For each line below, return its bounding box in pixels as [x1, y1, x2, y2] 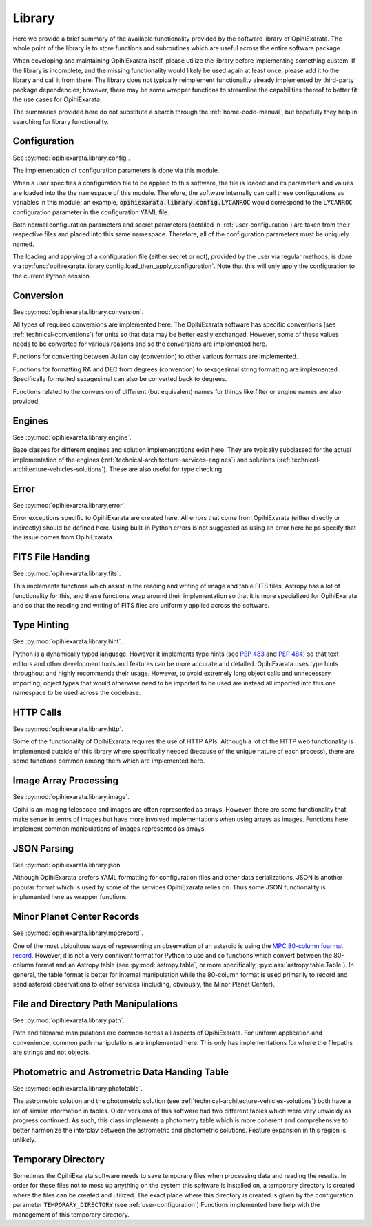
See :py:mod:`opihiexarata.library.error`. [12, 501, 127, 509]
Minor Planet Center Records [12, 911, 140, 922]
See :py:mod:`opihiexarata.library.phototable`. [12, 1084, 143, 1093]
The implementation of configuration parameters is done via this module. [12, 166, 220, 174]
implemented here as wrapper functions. [12, 893, 129, 901]
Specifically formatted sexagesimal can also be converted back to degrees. [12, 375, 227, 383]
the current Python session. [12, 271, 92, 280]
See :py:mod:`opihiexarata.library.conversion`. [12, 307, 144, 316]
